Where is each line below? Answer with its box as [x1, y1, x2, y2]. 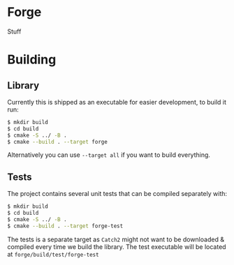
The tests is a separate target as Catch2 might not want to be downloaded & [7, 235, 225, 243]
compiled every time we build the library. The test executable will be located [7, 242, 226, 251]
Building [7, 52, 57, 68]
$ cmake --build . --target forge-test [7, 222, 124, 229]
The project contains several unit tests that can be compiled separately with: [7, 190, 228, 198]
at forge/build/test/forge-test [7, 250, 99, 258]
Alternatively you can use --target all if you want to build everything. [7, 151, 211, 159]
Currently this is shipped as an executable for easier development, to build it [7, 98, 227, 106]
